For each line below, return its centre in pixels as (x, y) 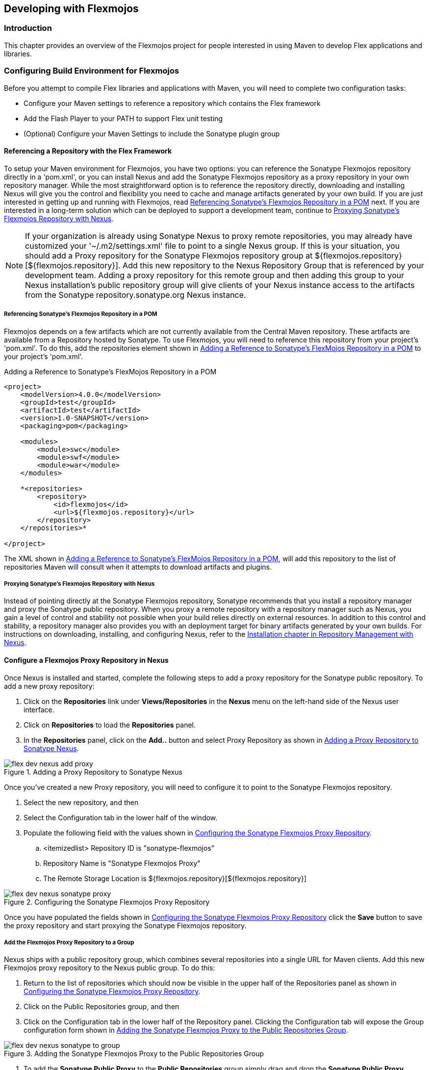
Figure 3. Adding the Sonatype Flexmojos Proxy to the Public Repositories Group (134, 1054)
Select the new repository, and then (81, 802)
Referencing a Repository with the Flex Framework (88, 151)
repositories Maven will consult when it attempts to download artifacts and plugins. (138, 567)
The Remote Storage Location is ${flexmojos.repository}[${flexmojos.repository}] (175, 878)
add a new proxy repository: (49, 686)
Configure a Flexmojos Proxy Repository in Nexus (86, 660)
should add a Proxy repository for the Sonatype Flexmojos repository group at (169, 255)
